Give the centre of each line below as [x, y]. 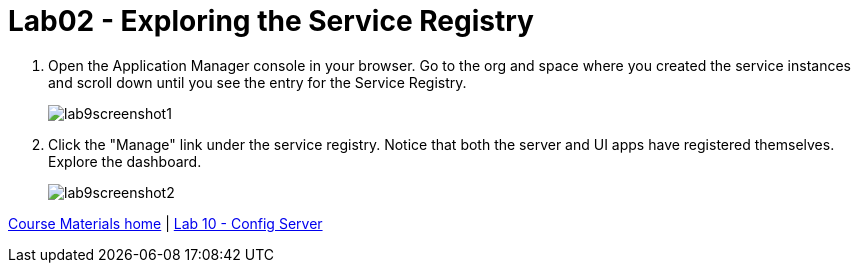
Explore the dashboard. [125, 161]
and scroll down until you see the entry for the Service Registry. [257, 82]
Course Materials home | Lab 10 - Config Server [165, 223]
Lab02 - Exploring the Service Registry [271, 21]
